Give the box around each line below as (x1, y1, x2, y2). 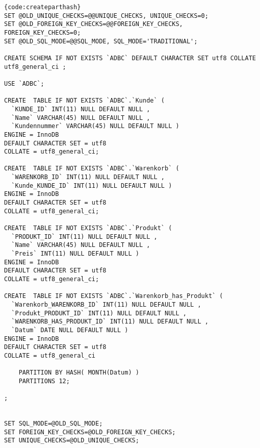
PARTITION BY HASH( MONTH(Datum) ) (18, 369, 139, 377)
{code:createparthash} (4, 4, 81, 11)
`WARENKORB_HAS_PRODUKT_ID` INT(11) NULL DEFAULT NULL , (11, 318, 209, 326)
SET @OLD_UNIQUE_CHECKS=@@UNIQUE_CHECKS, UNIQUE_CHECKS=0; (4, 12, 209, 19)
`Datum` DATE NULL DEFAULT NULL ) (11, 326, 128, 334)
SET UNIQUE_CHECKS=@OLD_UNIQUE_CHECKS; (4, 437, 139, 444)
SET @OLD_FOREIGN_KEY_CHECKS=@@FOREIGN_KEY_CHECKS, (4, 20, 183, 28)
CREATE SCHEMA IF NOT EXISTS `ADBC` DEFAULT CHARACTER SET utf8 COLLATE (4, 54, 256, 62)
